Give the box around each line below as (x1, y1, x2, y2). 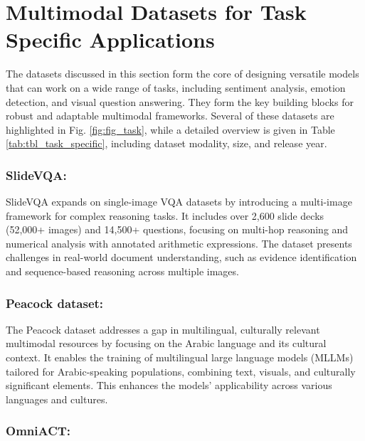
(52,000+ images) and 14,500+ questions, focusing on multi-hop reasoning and (6, 222, 349, 237)
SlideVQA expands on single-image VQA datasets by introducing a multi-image (6, 194, 352, 209)
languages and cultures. (6, 391, 108, 406)
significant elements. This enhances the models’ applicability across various (6, 378, 332, 393)
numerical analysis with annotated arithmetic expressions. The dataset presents (6, 235, 352, 250)
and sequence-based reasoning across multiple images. (6, 264, 239, 279)
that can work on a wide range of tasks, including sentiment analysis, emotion (6, 80, 346, 95)
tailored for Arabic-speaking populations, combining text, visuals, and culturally (6, 363, 356, 378)
